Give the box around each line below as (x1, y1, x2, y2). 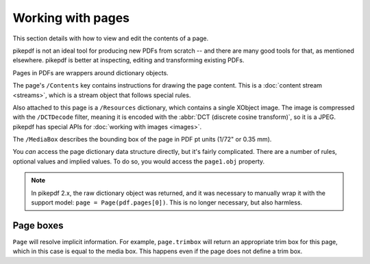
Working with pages (12, 10, 130, 25)
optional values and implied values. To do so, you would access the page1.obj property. (12, 157, 265, 166)
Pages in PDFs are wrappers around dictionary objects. (12, 68, 169, 77)
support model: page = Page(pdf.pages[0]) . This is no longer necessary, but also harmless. (31, 198, 303, 207)
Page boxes (12, 220, 64, 231)
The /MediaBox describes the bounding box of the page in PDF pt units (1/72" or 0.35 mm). (12, 135, 272, 144)
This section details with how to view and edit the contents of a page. (12, 34, 209, 42)
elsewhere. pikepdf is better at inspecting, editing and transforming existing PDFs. (12, 56, 245, 64)
